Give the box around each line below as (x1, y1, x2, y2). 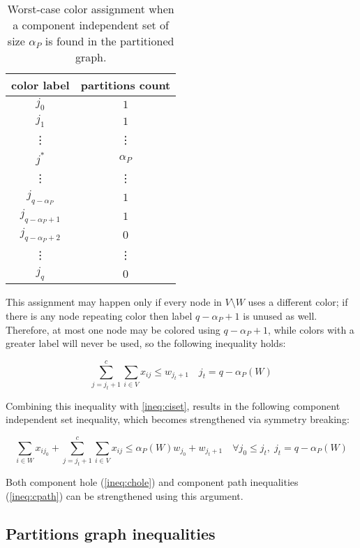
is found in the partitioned (45, 33, 174, 49)
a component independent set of (13, 17, 169, 33)
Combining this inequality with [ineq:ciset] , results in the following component (6, 398, 340, 413)
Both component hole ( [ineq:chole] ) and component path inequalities (6, 475, 299, 489)
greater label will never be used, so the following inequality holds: (6, 336, 286, 350)
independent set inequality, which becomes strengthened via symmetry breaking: (6, 412, 350, 427)
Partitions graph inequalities (6, 522, 216, 544)
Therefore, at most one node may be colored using (6, 322, 220, 336)
